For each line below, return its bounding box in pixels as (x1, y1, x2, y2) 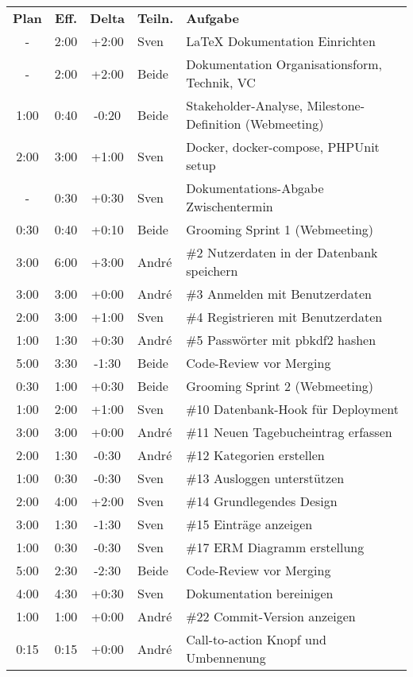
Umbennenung (186, 648, 266, 667)
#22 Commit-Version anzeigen (186, 607, 356, 625)
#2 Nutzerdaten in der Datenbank (186, 243, 378, 261)
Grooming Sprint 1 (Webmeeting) (186, 220, 374, 238)
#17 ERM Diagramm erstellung (186, 538, 365, 556)
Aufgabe (186, 9, 239, 27)
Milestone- (307, 96, 365, 114)
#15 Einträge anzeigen (186, 515, 313, 533)
